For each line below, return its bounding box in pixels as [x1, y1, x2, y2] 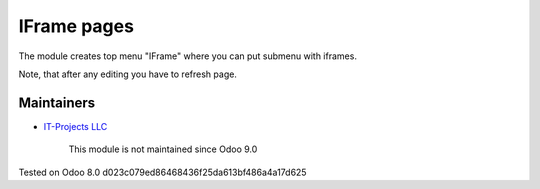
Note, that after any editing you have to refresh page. [18, 68, 237, 80]
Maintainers [18, 94, 96, 111]
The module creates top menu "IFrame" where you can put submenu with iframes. [18, 50, 357, 62]
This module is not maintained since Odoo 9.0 [68, 143, 258, 155]
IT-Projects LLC [43, 120, 108, 132]
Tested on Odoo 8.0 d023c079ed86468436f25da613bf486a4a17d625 [18, 166, 307, 178]
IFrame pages [18, 15, 135, 37]
